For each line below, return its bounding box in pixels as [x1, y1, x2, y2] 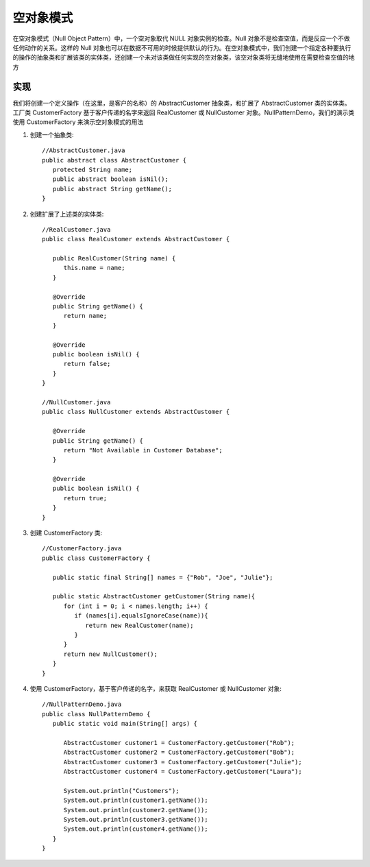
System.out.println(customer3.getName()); [63, 816, 208, 823]
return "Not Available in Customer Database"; [63, 446, 223, 454]
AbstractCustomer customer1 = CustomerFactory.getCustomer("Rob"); [63, 739, 295, 746]
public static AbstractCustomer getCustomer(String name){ [52, 593, 256, 600]
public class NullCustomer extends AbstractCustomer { [42, 408, 230, 416]
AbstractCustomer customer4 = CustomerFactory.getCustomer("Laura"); [63, 768, 302, 776]
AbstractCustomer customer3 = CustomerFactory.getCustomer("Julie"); [63, 758, 302, 766]
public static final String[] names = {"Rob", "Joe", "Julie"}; [52, 573, 273, 581]
